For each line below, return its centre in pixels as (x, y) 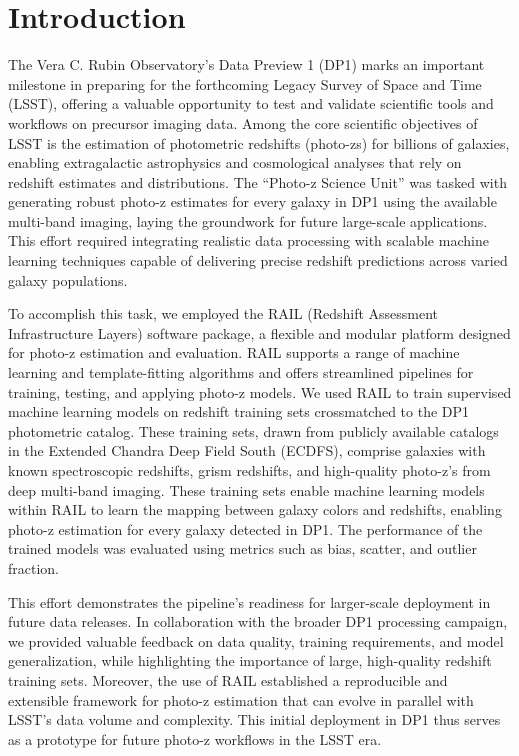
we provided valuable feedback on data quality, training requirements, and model (256, 640)
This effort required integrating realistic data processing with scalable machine (248, 240)
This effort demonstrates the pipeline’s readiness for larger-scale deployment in (249, 601)
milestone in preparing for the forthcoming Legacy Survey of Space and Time (245, 83)
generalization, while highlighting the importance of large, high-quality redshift (250, 660)
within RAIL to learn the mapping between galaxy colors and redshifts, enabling (255, 509)
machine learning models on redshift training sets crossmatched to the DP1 (239, 411)
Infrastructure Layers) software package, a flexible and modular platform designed (259, 332)
